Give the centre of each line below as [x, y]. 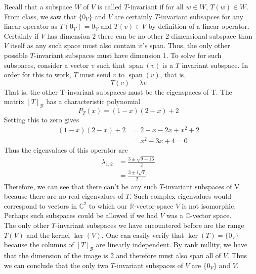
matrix [14, 101]
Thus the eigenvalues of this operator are [66, 149]
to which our [108, 205]
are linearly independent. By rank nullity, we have [172, 245]
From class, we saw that [40, 16]
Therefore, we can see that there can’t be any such [81, 186]
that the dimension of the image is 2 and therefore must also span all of [113, 255]
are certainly [133, 16]
